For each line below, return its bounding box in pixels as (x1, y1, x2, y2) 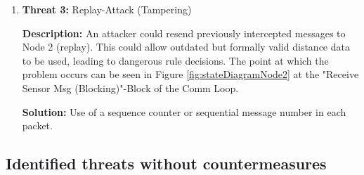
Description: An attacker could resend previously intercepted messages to (22, 25, 346, 40)
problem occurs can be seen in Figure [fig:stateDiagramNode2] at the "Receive (22, 67, 359, 82)
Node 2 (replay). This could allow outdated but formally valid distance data (22, 39, 350, 54)
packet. (22, 118, 53, 133)
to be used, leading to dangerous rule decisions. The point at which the (22, 53, 329, 67)
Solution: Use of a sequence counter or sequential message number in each (22, 104, 346, 119)
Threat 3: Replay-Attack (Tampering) (22, 2, 192, 16)
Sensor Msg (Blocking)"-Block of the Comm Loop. (22, 80, 239, 95)
